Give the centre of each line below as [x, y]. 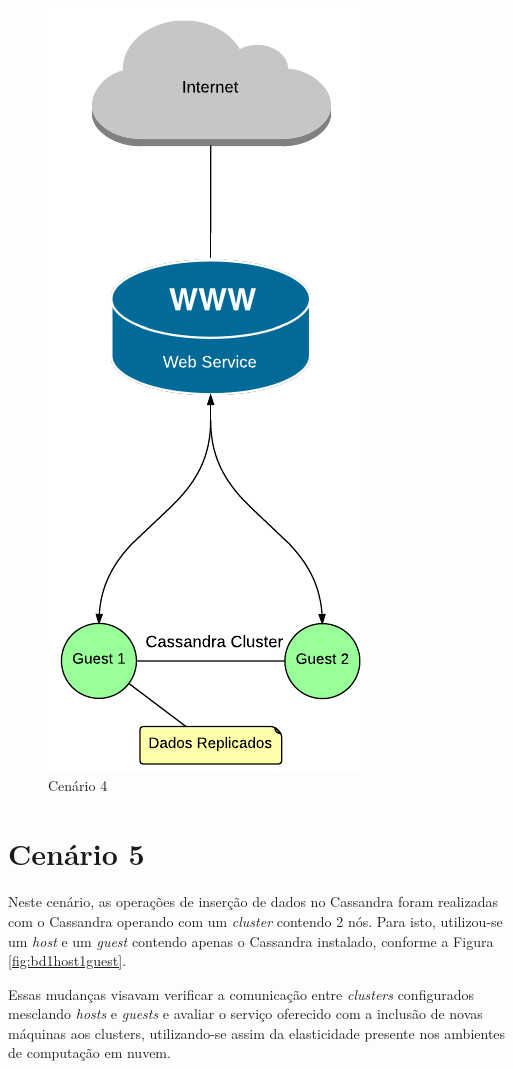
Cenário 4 [78, 784]
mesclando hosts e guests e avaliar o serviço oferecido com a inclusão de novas [245, 1013]
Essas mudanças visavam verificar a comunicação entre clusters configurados [241, 993]
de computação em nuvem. [89, 1052]
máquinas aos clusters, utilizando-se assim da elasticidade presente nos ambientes [257, 1032]
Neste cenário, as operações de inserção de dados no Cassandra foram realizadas [253, 901]
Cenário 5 [76, 853]
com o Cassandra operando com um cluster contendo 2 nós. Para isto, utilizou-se [255, 920]
